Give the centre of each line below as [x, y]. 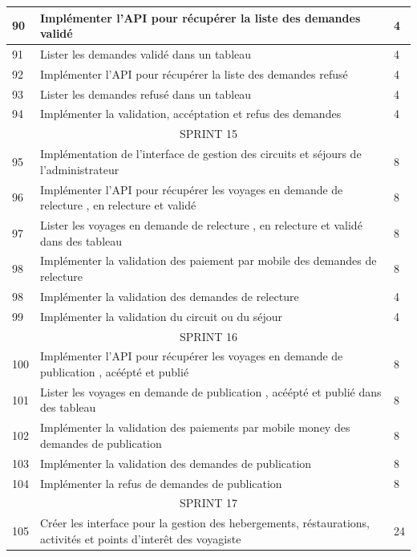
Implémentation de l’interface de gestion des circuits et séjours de [201, 154]
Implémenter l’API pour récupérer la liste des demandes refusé [194, 73]
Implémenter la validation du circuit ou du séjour [161, 316]
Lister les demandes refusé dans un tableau [146, 94]
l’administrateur [80, 169]
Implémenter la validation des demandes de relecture [170, 296]
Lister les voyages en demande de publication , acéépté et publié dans [211, 391]
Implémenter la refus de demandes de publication [161, 483]
